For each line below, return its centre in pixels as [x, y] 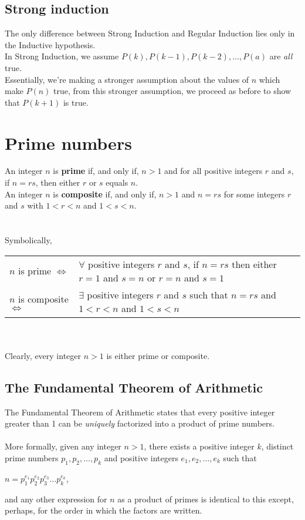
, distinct [277, 446]
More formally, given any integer [63, 446]
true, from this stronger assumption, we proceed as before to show [172, 91]
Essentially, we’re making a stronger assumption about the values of [127, 79]
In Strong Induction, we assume [62, 56]
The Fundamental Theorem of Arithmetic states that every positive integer [140, 412]
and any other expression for [56, 499]
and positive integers [141, 458]
